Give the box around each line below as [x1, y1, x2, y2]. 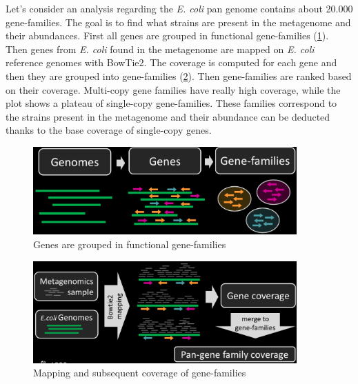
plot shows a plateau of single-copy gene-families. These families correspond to [6, 96, 337, 110]
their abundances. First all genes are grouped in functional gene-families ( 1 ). [6, 28, 329, 43]
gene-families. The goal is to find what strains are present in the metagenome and [6, 14, 351, 29]
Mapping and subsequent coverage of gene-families [33, 365, 246, 380]
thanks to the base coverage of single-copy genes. [6, 123, 212, 137]
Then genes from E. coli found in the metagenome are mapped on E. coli [6, 41, 315, 56]
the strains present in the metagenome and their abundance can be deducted [6, 109, 330, 123]
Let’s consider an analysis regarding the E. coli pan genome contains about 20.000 [6, 1, 353, 15]
